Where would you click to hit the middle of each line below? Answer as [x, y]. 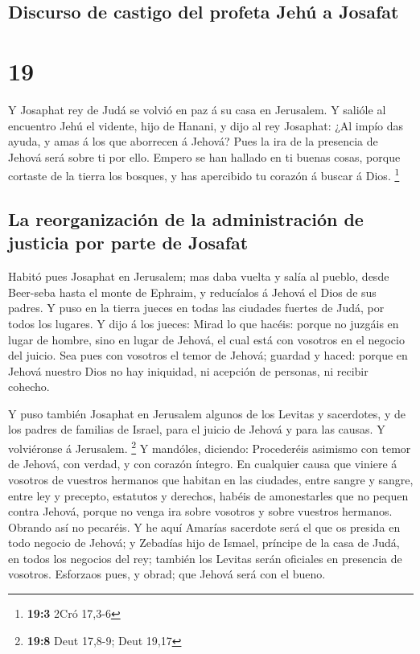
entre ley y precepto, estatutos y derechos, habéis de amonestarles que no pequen [208, 495]
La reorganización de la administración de [186, 218]
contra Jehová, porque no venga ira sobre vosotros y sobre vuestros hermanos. [200, 511]
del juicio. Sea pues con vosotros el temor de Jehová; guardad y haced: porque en [208, 355]
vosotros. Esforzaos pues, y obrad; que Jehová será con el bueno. [167, 574]
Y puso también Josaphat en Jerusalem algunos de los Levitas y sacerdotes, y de [207, 413]
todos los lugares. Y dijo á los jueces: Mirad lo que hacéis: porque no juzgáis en [204, 323]
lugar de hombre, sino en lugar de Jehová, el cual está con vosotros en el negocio [206, 339]
